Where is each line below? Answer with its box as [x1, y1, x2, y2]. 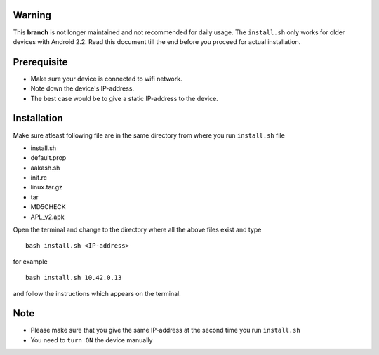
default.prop [30, 154, 67, 162]
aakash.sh [30, 163, 60, 172]
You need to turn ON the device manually [30, 335, 153, 344]
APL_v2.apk [30, 213, 65, 221]
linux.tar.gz [30, 183, 63, 192]
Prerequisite [13, 56, 68, 68]
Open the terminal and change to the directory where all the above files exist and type [13, 225, 262, 234]
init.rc [30, 173, 47, 182]
